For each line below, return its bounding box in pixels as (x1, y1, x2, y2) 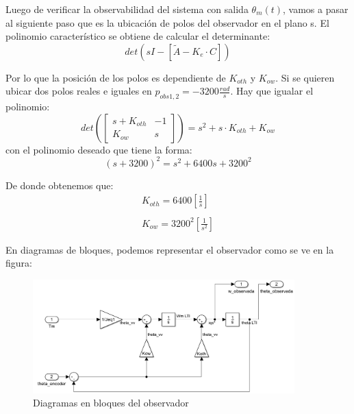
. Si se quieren (275, 70, 335, 84)
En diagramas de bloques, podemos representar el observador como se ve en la (5, 242, 334, 256)
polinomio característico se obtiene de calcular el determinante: (5, 29, 270, 43)
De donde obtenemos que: (5, 178, 114, 192)
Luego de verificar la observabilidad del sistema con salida (5, 2, 249, 16)
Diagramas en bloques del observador (33, 395, 189, 410)
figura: (5, 256, 32, 270)
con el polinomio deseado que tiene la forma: (5, 142, 192, 156)
